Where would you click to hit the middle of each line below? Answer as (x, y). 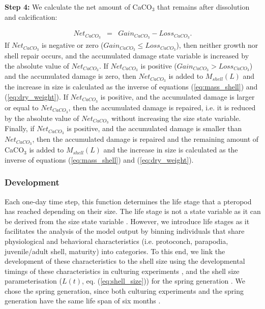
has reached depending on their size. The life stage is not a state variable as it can (133, 211)
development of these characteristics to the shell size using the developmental (125, 261)
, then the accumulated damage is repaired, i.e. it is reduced (162, 107)
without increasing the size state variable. (176, 118)
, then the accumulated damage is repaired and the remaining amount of (145, 139)
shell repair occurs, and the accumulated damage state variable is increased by (127, 55)
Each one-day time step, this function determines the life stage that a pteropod (128, 201)
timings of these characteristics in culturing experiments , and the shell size (122, 271)
